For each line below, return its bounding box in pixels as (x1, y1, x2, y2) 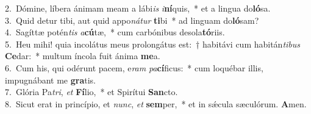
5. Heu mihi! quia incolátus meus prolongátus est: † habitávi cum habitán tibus (5, 37, 301, 50)
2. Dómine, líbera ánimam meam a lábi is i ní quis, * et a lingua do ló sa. (5, 2, 271, 14)
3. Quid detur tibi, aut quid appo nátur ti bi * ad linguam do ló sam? (5, 13, 259, 26)
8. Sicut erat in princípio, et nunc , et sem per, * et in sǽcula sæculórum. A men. (5, 97, 307, 110)
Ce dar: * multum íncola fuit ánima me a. (5, 49, 160, 62)
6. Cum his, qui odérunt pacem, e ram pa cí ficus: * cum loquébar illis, (5, 61, 263, 74)
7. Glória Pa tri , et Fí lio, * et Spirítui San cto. (5, 85, 178, 98)
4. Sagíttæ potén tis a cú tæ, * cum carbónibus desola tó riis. (5, 26, 225, 38)
